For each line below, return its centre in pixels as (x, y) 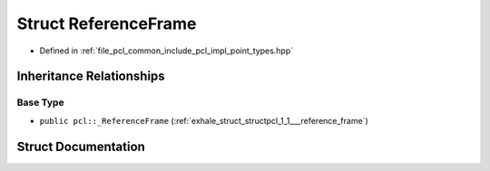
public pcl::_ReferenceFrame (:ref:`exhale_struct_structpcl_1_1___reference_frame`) (204, 120)
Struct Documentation (81, 146)
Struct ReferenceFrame (107, 24)
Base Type (40, 102)
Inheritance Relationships (91, 76)
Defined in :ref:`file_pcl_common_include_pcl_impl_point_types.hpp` (167, 51)
